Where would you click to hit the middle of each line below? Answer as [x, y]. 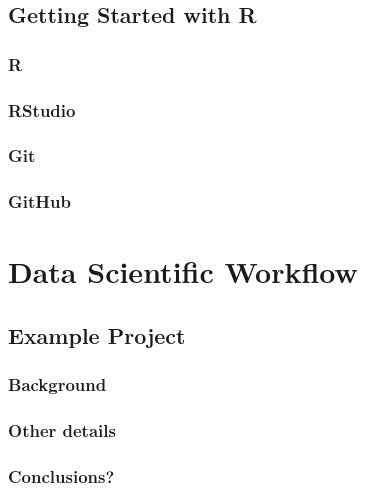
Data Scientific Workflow [183, 271]
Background [57, 384]
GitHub [39, 201]
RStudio [42, 109]
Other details [62, 430]
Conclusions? [61, 475]
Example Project [97, 334]
